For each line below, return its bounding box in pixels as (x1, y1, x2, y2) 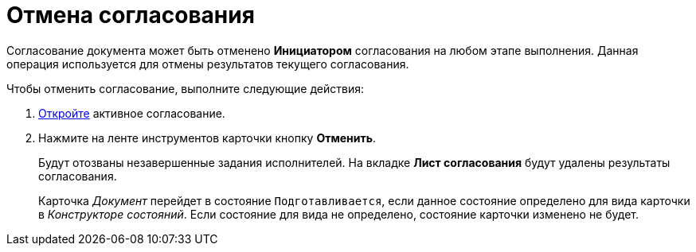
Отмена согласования (6, 2, 255, 29)
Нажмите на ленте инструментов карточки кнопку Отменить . (38, 130, 377, 145)
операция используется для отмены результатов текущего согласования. (6, 56, 409, 71)
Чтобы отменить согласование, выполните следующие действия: (6, 81, 364, 95)
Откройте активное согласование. (38, 106, 225, 120)
